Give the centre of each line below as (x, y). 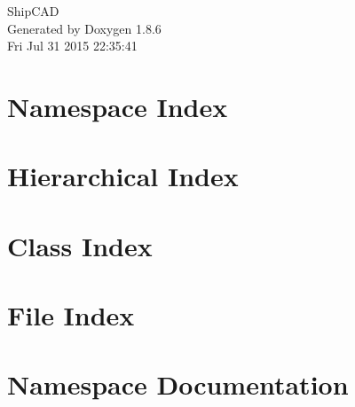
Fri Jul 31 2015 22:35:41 (72, 46)
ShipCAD (33, 11)
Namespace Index (118, 106)
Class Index (80, 245)
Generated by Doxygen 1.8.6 (84, 28)
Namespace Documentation (178, 384)
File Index (71, 315)
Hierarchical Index (123, 176)
